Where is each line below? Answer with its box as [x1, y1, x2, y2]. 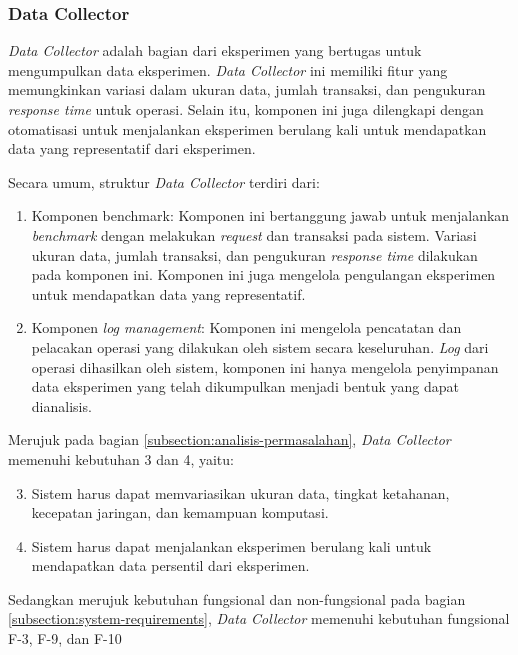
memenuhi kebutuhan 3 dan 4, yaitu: [8, 448, 234, 469]
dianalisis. [31, 395, 92, 416]
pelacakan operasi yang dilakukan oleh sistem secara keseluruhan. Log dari [31, 336, 489, 357]
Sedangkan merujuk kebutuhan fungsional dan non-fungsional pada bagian [8, 588, 466, 609]
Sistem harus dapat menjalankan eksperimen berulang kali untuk [31, 535, 432, 556]
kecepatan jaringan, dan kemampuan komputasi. [31, 502, 329, 523]
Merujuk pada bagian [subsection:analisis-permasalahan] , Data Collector [8, 429, 451, 450]
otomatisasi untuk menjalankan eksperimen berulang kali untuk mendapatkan [8, 118, 487, 139]
